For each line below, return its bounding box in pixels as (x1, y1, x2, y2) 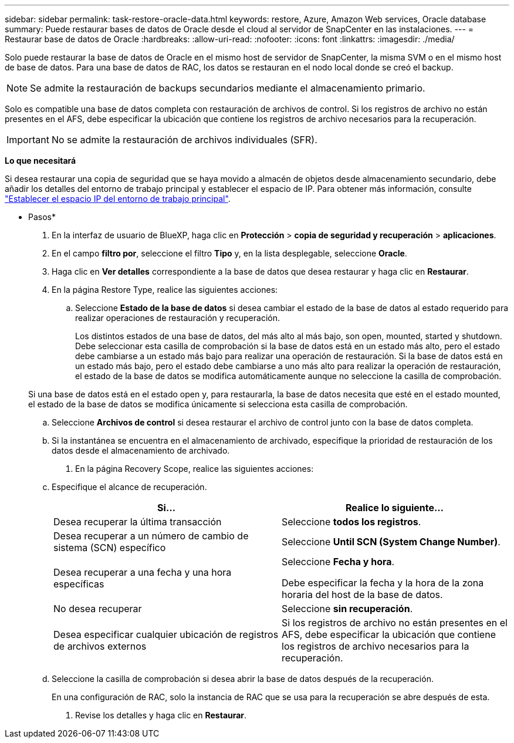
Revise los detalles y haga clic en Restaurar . (75, 710, 247, 720)
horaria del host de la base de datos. (282, 589, 443, 600)
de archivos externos (53, 640, 147, 652)
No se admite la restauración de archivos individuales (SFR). (51, 134, 317, 146)
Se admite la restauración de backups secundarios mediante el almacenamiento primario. (30, 82, 425, 94)
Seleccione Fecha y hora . (282, 556, 395, 568)
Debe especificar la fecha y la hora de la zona (282, 577, 484, 589)
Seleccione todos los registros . (282, 516, 421, 528)
